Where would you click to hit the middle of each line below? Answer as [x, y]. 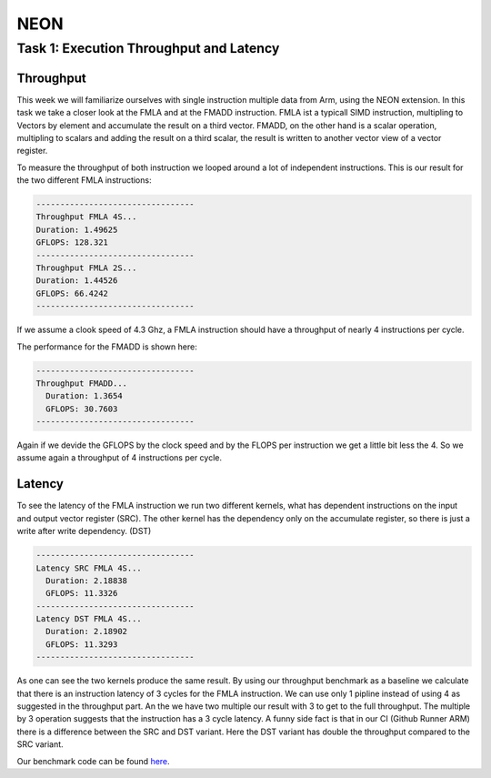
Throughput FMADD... [81, 383]
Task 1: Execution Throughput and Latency [148, 48]
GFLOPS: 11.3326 [82, 593]
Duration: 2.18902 [86, 631]
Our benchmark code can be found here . [93, 761]
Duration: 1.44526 [77, 281]
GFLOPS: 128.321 [72, 242]
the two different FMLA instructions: [84, 180]
